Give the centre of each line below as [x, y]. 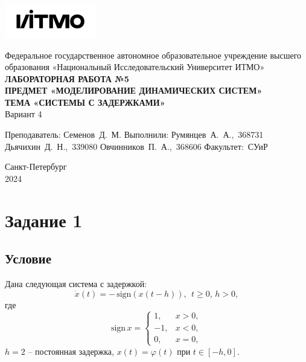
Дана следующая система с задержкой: [76, 284]
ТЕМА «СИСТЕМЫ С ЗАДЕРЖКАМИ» [85, 102]
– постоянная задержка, [71, 351]
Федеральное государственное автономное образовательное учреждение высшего [153, 55]
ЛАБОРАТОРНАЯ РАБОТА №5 [67, 78]
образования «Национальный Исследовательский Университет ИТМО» [135, 67]
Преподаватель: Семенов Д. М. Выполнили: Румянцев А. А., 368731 [134, 134]
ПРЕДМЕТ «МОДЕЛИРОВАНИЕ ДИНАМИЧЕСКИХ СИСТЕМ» [134, 90]
